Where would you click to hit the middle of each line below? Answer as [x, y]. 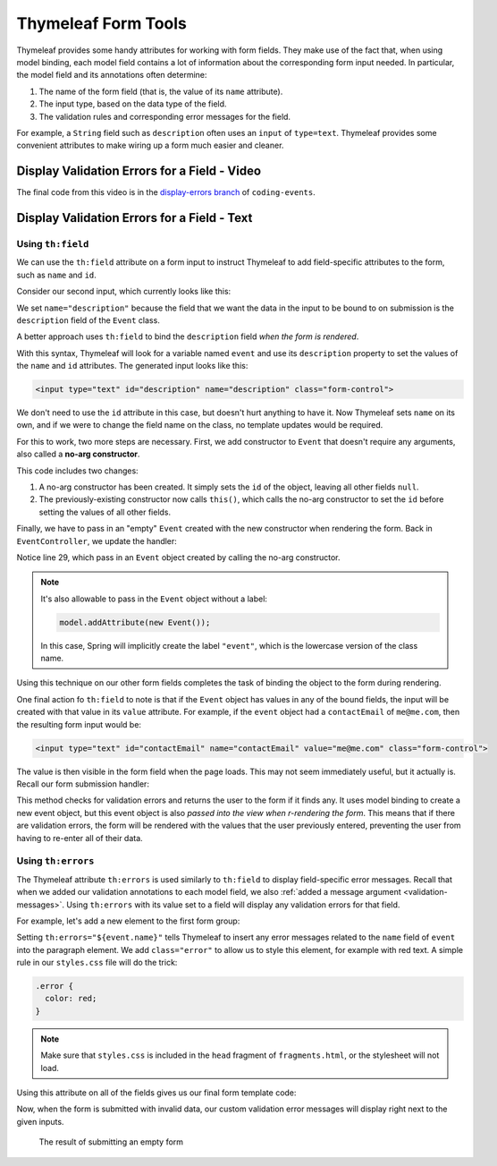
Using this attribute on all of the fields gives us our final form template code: [156, 1093]
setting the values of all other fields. [105, 512]
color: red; [71, 999]
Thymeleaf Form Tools [102, 23]
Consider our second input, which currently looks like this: [124, 292]
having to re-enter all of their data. [80, 838]
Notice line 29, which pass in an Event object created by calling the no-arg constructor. [178, 557]
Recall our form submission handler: [83, 784]
